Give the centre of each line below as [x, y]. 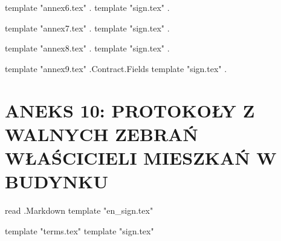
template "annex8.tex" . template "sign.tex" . [87, 48]
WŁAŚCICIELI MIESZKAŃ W [141, 157]
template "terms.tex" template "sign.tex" [79, 230]
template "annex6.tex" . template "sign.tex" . [87, 7]
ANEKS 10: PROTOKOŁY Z [130, 110]
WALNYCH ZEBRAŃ [102, 134]
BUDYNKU [57, 181]
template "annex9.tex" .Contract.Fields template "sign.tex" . [116, 68]
